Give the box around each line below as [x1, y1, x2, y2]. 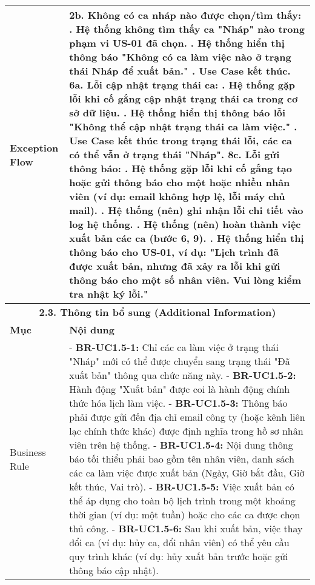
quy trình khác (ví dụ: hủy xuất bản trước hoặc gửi [69, 549, 288, 563]
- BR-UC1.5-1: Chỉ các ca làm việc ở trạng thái [69, 340, 279, 354]
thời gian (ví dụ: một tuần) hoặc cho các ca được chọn [69, 507, 300, 521]
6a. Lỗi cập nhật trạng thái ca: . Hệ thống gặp [69, 78, 296, 92]
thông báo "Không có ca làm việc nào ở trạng [69, 50, 291, 64]
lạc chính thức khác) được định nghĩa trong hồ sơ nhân [69, 424, 303, 438]
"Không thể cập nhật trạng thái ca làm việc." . [69, 119, 297, 133]
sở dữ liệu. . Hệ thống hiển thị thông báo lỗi [69, 105, 286, 119]
